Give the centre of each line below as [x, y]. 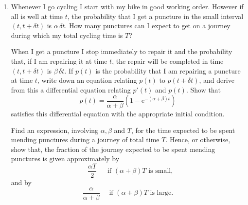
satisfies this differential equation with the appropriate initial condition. [118, 113]
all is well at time [37, 16]
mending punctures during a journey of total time [85, 140]
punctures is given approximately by [65, 158]
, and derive [217, 80]
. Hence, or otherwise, [198, 140]
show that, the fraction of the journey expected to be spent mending [113, 149]
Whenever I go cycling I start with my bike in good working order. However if [127, 6]
